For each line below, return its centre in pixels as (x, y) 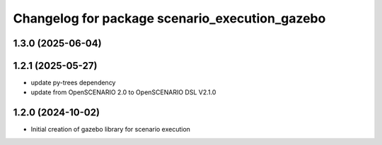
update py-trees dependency (73, 83)
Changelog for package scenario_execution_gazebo (169, 18)
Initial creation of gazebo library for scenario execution (111, 130)
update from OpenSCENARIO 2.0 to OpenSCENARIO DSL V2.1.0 (123, 92)
